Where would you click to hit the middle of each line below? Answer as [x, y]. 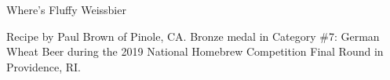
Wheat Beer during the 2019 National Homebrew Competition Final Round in [195, 51]
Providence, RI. [44, 66]
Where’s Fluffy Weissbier [66, 9]
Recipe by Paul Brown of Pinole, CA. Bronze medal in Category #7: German [193, 36]
